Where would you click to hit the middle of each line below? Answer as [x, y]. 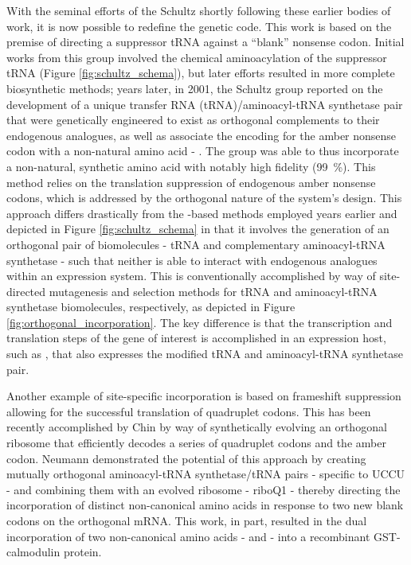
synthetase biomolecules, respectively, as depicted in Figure [151, 307]
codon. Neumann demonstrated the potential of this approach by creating [186, 458]
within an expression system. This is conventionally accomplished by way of [191, 276]
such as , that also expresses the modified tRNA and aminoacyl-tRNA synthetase [205, 354]
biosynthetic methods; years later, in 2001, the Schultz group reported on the [195, 88]
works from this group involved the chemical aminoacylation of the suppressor [197, 57]
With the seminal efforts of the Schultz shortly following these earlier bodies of [199, 10]
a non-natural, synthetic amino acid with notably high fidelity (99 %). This [191, 166]
